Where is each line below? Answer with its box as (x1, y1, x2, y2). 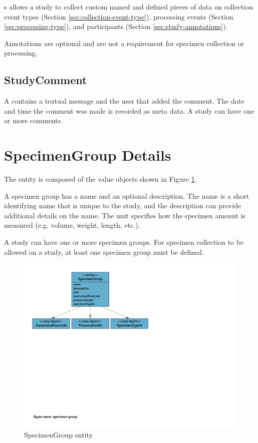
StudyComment (4, 72, 87, 88)
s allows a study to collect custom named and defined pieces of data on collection (4, 2, 253, 12)
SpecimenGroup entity (24, 429, 93, 440)
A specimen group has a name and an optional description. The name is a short (4, 190, 249, 201)
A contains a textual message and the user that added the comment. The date (4, 96, 244, 106)
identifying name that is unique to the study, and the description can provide (4, 200, 241, 211)
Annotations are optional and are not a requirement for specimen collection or (4, 38, 244, 48)
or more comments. (4, 115, 63, 126)
